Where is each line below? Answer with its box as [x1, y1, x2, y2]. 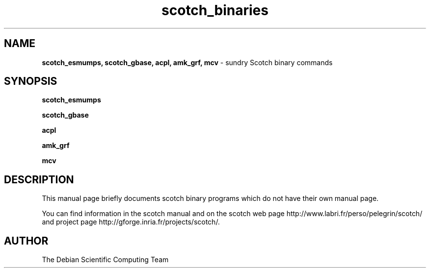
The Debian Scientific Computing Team [42, 255, 169, 264]
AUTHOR [4, 234, 49, 247]
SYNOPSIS [4, 75, 57, 88]
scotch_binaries [161, 2, 269, 19]
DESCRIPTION [4, 173, 74, 186]
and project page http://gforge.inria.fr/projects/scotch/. [42, 218, 220, 226]
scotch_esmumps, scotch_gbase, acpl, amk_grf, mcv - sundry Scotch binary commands [42, 58, 333, 67]
